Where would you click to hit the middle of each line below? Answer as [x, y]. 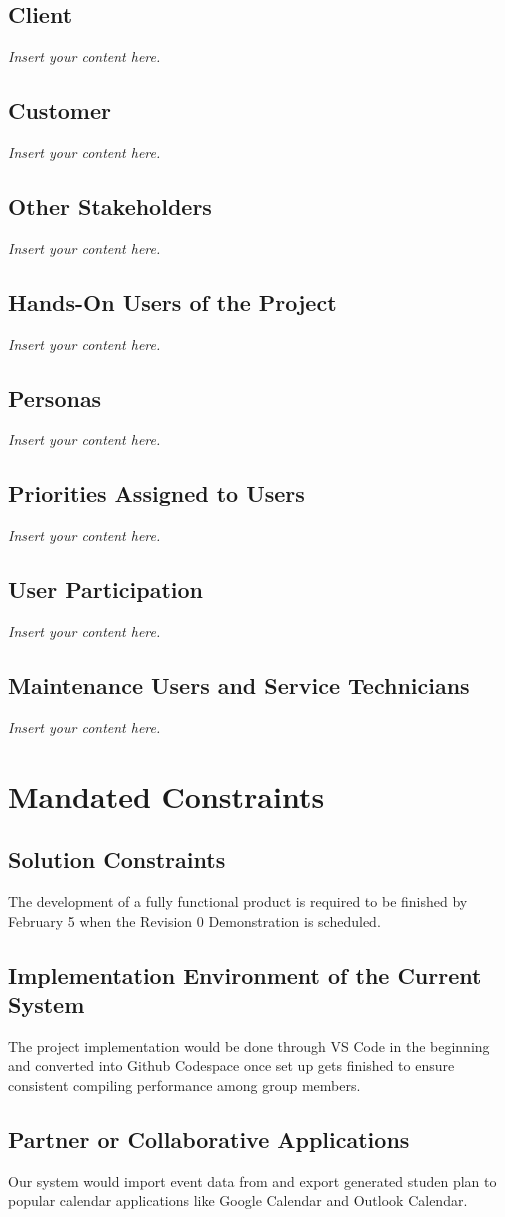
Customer [60, 110]
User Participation [105, 589]
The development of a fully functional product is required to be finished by [238, 900]
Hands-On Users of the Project [172, 301]
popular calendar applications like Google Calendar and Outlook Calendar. [238, 1200]
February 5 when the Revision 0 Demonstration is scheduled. [194, 920]
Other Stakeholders [110, 205]
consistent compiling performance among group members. [184, 1084]
